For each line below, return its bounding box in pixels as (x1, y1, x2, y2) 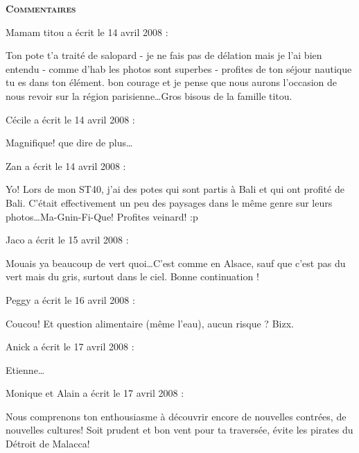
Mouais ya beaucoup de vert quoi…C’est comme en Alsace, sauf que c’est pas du (6, 255, 346, 270)
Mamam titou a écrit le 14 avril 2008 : (6, 24, 168, 39)
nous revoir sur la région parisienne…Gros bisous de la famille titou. (6, 88, 292, 103)
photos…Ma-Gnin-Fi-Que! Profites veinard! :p (6, 209, 198, 223)
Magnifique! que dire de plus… (6, 135, 133, 150)
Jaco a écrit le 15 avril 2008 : (6, 232, 129, 247)
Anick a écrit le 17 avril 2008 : (6, 339, 134, 354)
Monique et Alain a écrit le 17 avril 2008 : (6, 386, 184, 400)
